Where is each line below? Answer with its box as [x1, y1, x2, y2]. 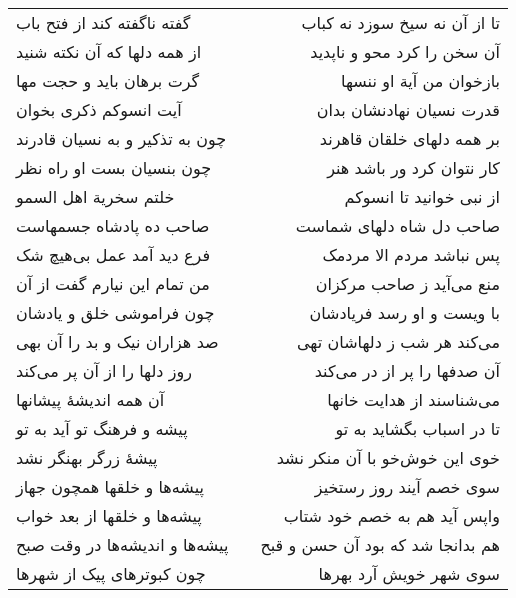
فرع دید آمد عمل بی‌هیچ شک [16, 243, 211, 266]
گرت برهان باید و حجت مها [16, 69, 200, 92]
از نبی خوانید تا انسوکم [344, 185, 500, 208]
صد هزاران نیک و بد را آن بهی [16, 330, 219, 353]
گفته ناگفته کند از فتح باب [16, 11, 191, 34]
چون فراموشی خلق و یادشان [16, 301, 215, 324]
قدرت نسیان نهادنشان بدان [316, 98, 500, 121]
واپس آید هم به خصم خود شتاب [283, 504, 500, 527]
